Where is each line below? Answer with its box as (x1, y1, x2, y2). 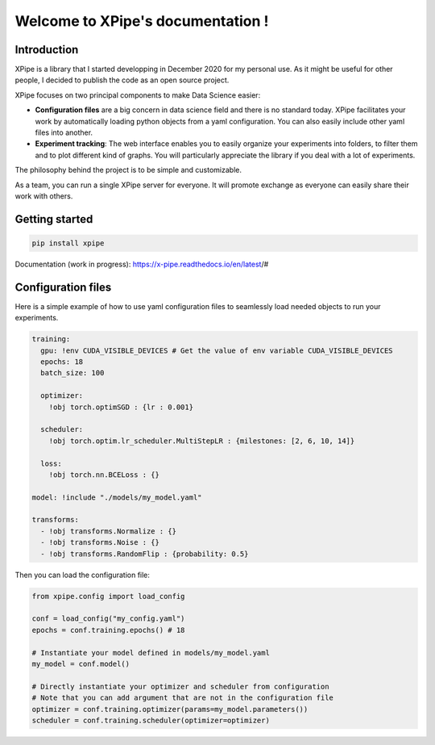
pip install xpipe (31, 238, 105, 248)
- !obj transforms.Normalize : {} (40, 526, 177, 536)
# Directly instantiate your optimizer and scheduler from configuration (31, 682, 329, 691)
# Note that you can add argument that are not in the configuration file (31, 693, 334, 702)
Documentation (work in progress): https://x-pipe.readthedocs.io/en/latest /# (14, 259, 269, 269)
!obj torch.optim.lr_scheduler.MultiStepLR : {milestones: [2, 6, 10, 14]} (48, 436, 355, 446)
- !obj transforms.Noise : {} (40, 538, 160, 547)
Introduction (14, 43, 79, 57)
